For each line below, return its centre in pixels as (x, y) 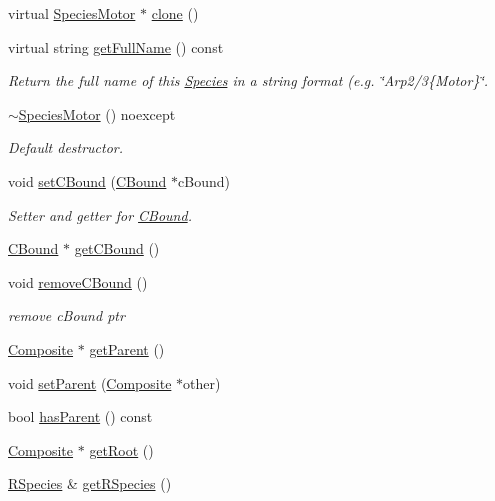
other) (202, 382)
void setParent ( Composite (90, 382)
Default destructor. (66, 147)
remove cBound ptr (66, 315)
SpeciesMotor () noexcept (97, 113)
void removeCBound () (78, 281)
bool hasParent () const (80, 416)
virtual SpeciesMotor (72, 13)
